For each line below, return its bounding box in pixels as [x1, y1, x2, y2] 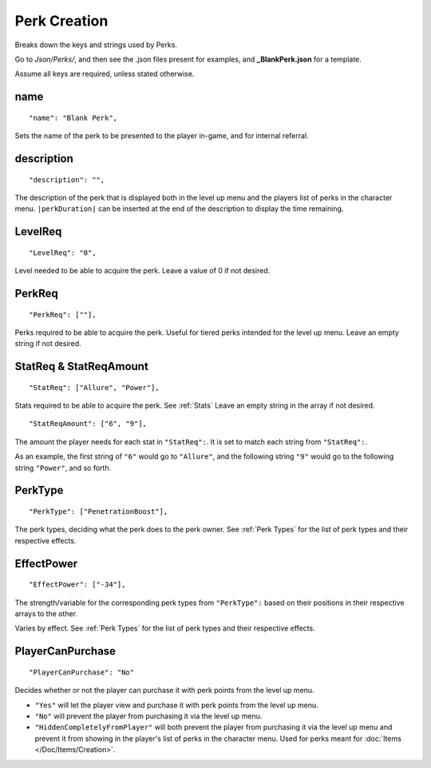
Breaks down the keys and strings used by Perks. [14, 40, 177, 50]
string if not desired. [14, 339, 81, 348]
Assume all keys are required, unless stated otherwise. [14, 69, 195, 79]
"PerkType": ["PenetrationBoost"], [29, 507, 168, 516]
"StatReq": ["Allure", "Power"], [29, 383, 160, 392]
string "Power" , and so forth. [14, 463, 112, 472]
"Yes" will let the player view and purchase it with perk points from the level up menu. [34, 700, 318, 710]
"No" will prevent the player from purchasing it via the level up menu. [34, 711, 263, 721]
